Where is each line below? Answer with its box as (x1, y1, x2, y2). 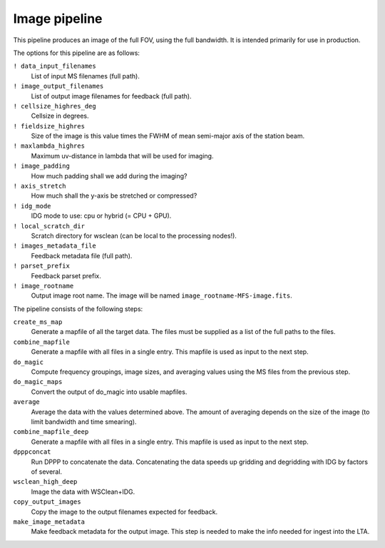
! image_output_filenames (13, 82, 104, 91)
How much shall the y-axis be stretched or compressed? (31, 191, 197, 200)
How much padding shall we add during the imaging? (31, 171, 188, 180)
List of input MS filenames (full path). (31, 71, 140, 80)
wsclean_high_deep (13, 478, 78, 486)
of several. (31, 467, 63, 476)
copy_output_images (13, 498, 81, 506)
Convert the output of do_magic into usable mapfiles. (31, 387, 188, 396)
